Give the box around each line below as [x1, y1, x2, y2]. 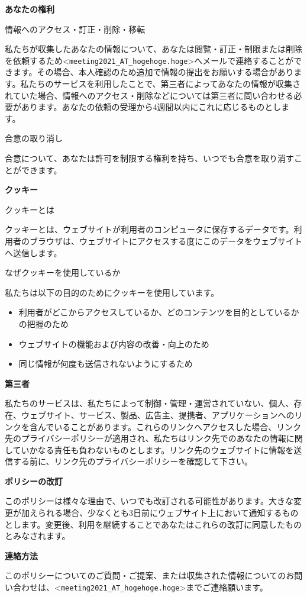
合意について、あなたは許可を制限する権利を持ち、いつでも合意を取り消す [5, 152, 294, 164]
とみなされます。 [5, 530, 70, 542]
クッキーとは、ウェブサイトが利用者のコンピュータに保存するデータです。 [5, 223, 294, 235]
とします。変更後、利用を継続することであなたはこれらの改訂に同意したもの [5, 518, 302, 530]
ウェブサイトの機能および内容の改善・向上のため [18, 337, 209, 350]
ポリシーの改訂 [5, 475, 63, 487]
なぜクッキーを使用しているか [5, 266, 121, 279]
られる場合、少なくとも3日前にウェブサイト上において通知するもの [37, 506, 299, 519]
